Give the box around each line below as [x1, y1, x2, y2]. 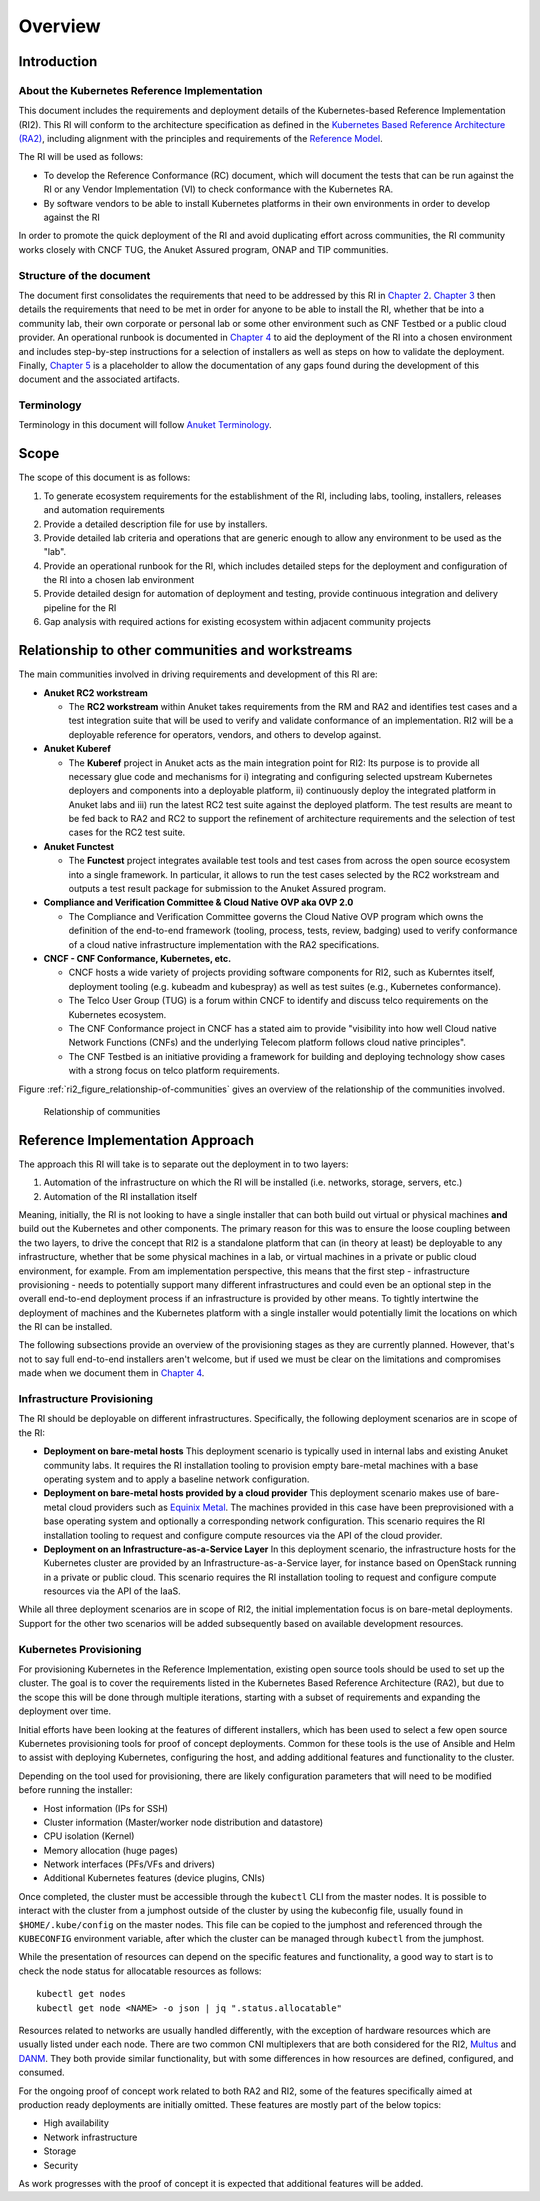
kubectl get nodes [36, 1988, 127, 2000]
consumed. [18, 2066, 65, 2079]
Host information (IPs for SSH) [43, 1802, 169, 1814]
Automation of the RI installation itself [43, 1190, 198, 1202]
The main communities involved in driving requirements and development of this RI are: [18, 668, 379, 680]
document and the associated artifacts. [18, 373, 180, 385]
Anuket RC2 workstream [43, 686, 149, 699]
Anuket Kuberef [43, 743, 112, 755]
